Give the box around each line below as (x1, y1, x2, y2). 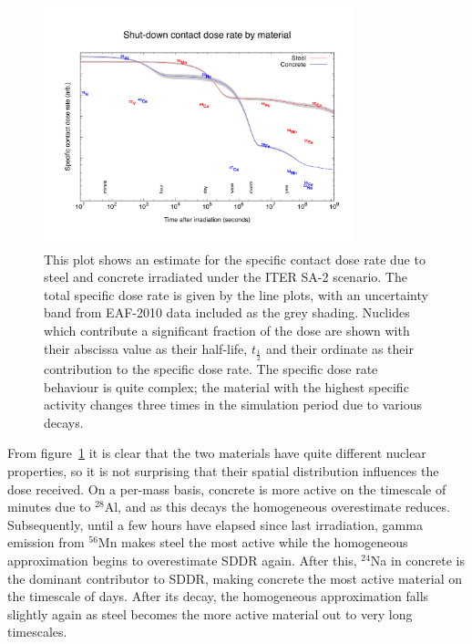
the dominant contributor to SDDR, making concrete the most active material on (7, 568, 462, 587)
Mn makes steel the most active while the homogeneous (97, 533, 408, 552)
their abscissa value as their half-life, (44, 338, 248, 358)
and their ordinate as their (265, 338, 414, 358)
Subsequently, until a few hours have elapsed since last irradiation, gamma (7, 514, 423, 534)
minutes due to (7, 497, 91, 516)
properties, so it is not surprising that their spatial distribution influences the (7, 461, 439, 480)
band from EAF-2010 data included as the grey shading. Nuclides (44, 303, 410, 322)
